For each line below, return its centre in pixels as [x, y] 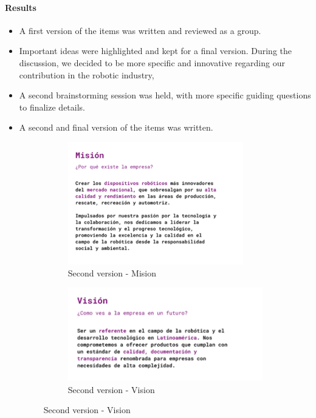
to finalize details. [52, 107]
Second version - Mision [112, 272]
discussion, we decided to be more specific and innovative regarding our [152, 62]
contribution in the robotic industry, [87, 74]
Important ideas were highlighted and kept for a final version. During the [155, 51]
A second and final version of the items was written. [116, 127]
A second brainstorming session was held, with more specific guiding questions [165, 95]
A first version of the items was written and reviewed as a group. [140, 30]
